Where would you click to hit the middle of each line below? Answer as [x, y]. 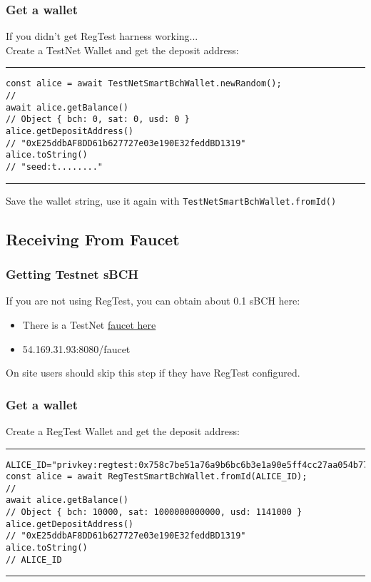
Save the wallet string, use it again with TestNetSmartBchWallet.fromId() [171, 200]
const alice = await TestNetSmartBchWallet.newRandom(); [144, 84]
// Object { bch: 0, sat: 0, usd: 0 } [98, 119]
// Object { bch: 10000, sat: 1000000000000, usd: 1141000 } [154, 512]
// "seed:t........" [55, 167]
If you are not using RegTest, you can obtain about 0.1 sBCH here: [153, 301]
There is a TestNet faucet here [89, 324]
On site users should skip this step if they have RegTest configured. [153, 373]
